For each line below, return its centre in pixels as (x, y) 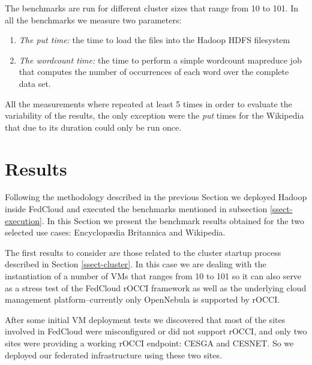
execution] (23, 220)
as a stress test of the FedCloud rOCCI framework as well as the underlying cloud (156, 287)
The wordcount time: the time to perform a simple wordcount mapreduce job (160, 60)
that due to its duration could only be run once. (93, 127)
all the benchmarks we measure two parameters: (93, 19)
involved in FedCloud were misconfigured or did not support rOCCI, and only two (156, 331)
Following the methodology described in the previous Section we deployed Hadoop (156, 197)
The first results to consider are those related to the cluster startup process (143, 252)
